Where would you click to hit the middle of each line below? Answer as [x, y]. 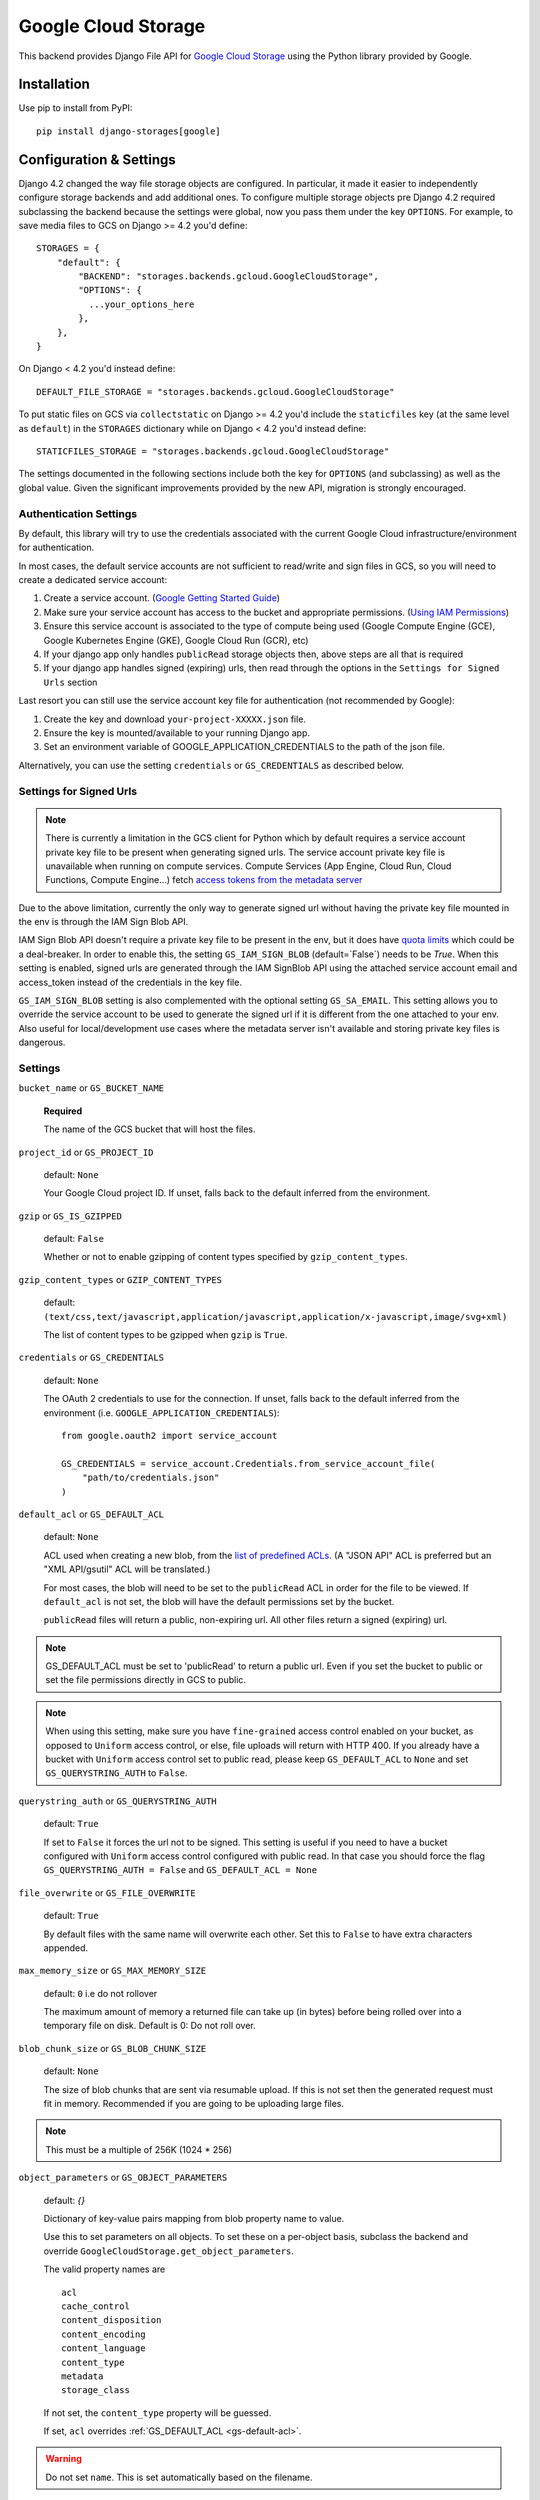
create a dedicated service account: [93, 580]
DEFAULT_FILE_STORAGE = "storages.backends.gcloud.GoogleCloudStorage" [215, 391]
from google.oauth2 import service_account [169, 1435]
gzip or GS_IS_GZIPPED [70, 1216]
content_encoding [103, 2334]
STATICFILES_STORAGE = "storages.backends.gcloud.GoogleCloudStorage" [213, 451]
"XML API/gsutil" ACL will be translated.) [127, 1569]
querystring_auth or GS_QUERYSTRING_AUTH [117, 1801]
